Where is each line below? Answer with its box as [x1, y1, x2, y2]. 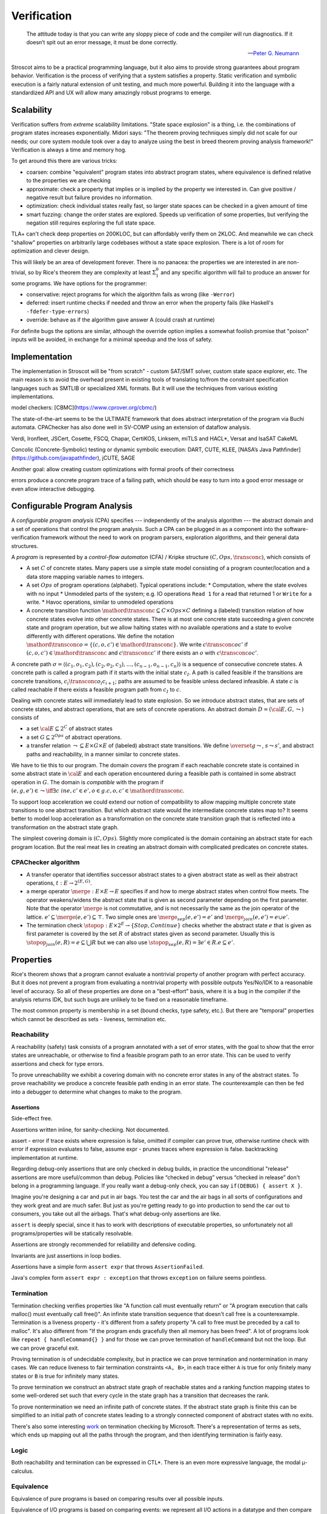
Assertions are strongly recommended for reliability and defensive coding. [11, 1241, 197, 1248]
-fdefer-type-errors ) [26, 308, 90, 315]
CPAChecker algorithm [11, 858, 80, 867]
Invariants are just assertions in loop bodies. [11, 1252, 121, 1259]
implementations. [11, 393, 54, 400]
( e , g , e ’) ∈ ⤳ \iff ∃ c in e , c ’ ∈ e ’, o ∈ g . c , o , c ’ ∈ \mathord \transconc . [11, 787, 185, 795]
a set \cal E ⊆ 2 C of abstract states [26, 724, 113, 732]
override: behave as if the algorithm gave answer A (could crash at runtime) [26, 316, 215, 323]
